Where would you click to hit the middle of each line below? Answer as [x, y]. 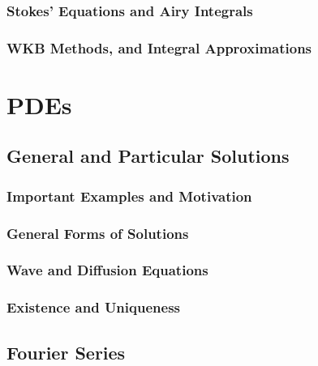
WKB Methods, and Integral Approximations [159, 47]
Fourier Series [66, 352]
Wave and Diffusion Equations [107, 270]
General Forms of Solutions [98, 233]
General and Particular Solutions [148, 156]
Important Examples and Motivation [129, 196]
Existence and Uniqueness [93, 307]
